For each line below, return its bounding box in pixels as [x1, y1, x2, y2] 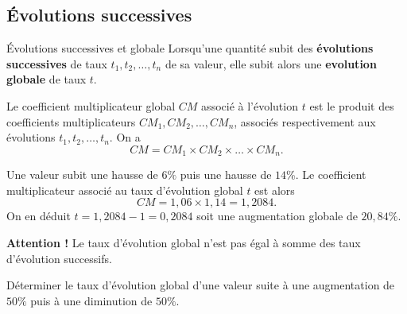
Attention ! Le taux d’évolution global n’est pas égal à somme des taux [6, 235, 361, 250]
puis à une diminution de [30, 292, 153, 308]
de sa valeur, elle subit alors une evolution [165, 55, 377, 72]
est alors [254, 181, 295, 198]
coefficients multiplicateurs [6, 113, 136, 130]
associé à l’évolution [201, 97, 298, 114]
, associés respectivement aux [234, 113, 376, 130]
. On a [109, 129, 141, 145]
